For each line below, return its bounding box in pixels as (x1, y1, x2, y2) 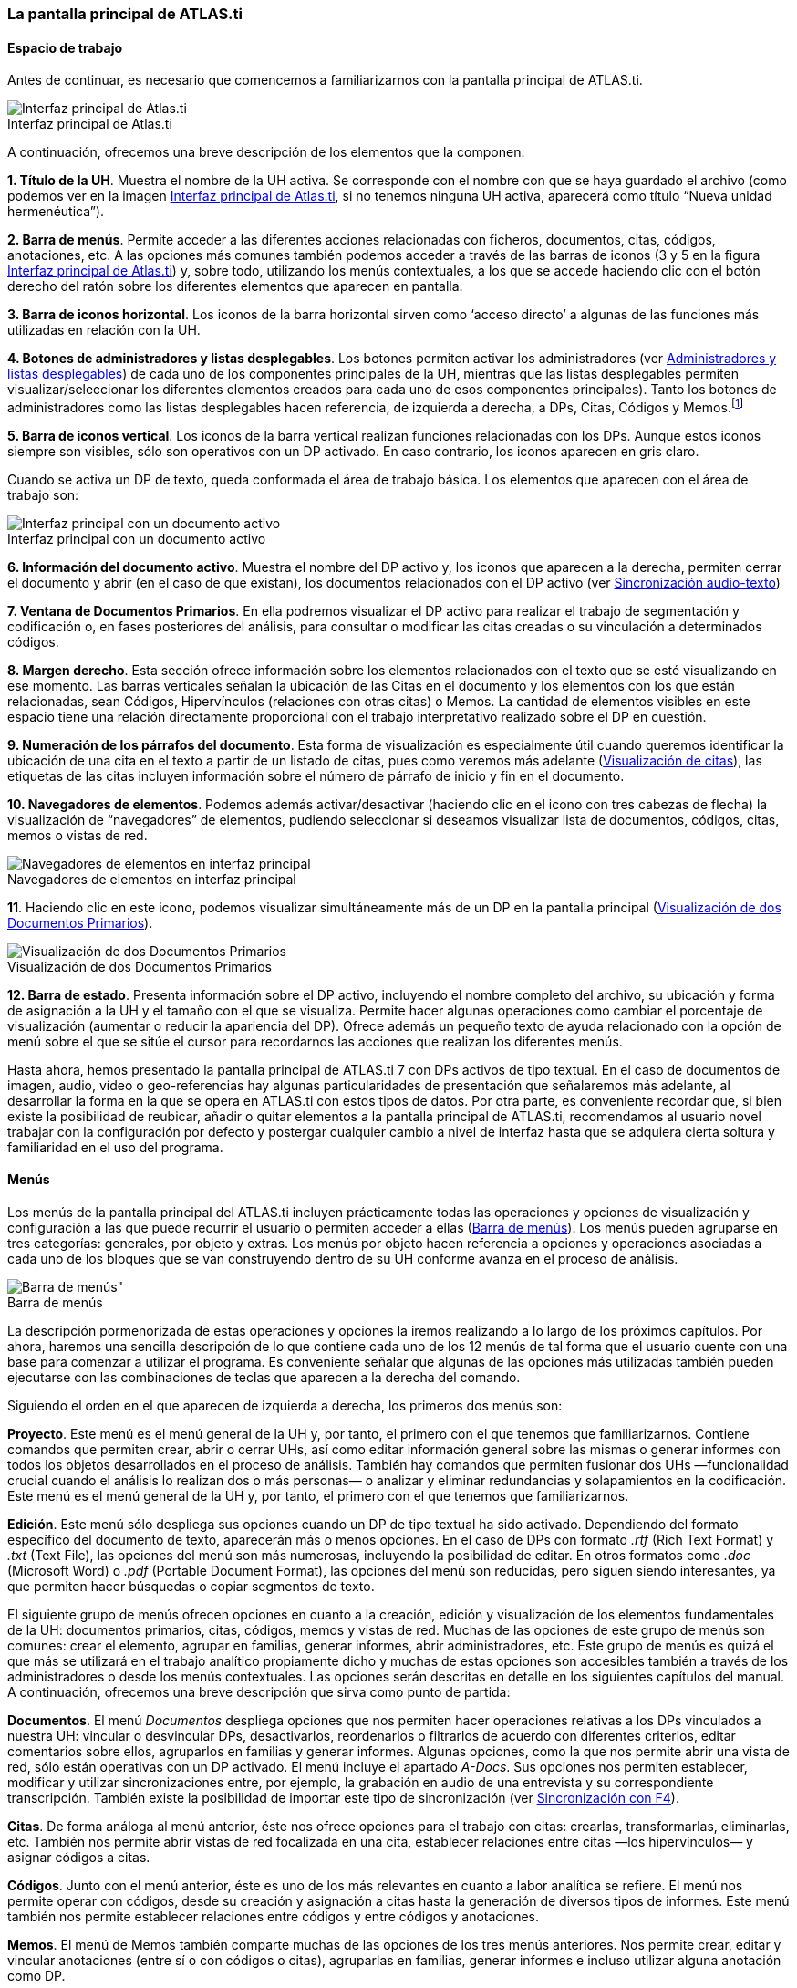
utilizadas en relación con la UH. (7, 322, 201, 338)
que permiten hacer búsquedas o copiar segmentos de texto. (7, 1578, 375, 1595)
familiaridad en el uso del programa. (7, 1139, 223, 1155)
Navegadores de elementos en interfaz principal (7, 870, 296, 887)
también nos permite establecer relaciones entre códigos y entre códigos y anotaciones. (7, 1909, 539, 1925)
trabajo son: (7, 486, 79, 503)
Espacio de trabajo (7, 39, 123, 56)
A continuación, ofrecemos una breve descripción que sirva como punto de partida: (7, 1684, 511, 1701)
